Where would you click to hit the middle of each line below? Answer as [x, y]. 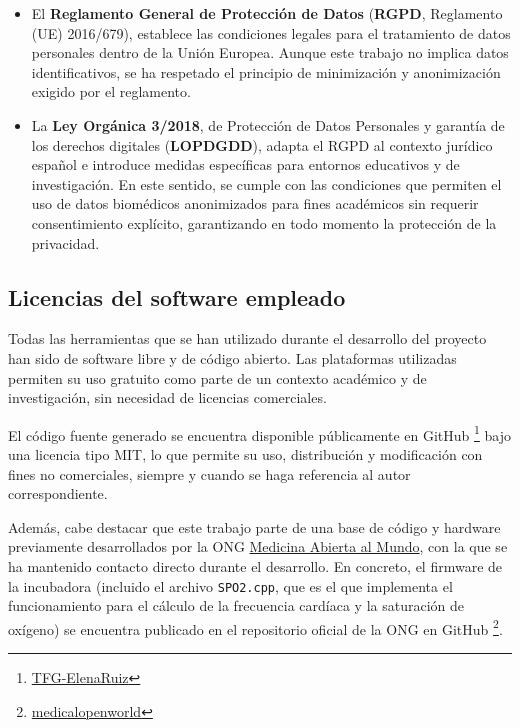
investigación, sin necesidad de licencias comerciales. [167, 397]
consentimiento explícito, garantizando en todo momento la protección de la [264, 222]
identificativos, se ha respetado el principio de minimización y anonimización [266, 71]
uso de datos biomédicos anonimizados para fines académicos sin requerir [255, 203]
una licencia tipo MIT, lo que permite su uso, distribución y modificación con [245, 453]
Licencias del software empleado [177, 296]
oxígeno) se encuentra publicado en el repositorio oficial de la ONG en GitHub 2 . [255, 627]
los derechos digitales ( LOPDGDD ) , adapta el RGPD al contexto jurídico [262, 144]
